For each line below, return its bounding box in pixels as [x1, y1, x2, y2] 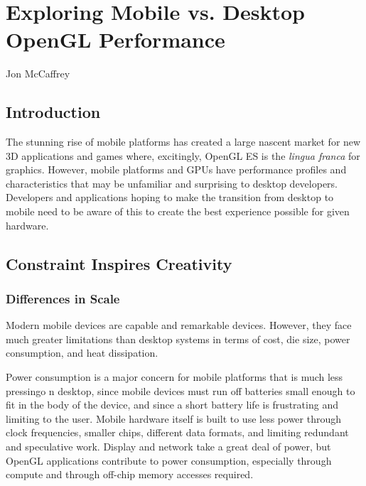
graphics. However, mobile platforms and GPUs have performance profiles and [6, 162, 347, 177]
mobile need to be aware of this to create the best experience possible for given [6, 204, 350, 219]
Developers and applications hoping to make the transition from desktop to [6, 190, 334, 205]
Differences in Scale [6, 289, 120, 307]
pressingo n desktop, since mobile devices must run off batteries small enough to [6, 383, 355, 398]
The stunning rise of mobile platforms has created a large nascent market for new [6, 134, 361, 149]
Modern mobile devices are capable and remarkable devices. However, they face [6, 318, 352, 333]
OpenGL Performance [6, 25, 225, 54]
